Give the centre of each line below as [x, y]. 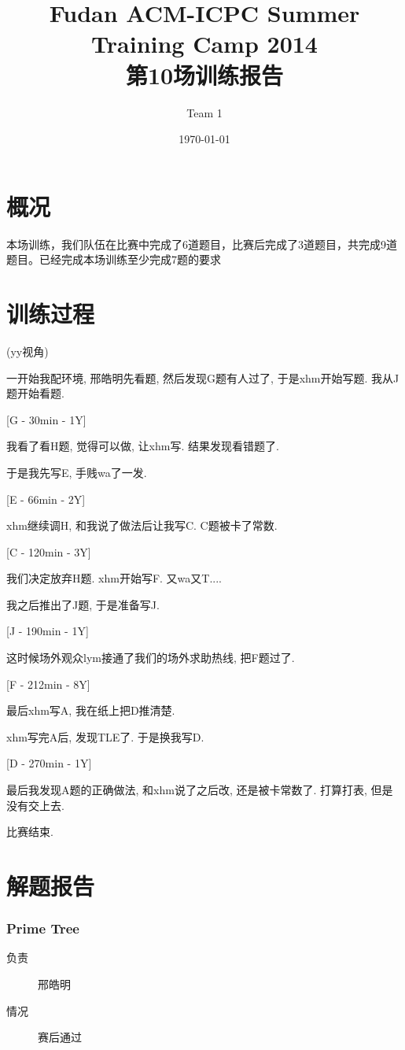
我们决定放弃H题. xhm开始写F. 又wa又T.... [114, 578]
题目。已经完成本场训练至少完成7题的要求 [114, 259]
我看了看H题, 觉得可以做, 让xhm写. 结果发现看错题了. [143, 446]
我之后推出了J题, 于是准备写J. [83, 604]
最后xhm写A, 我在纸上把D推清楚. [91, 710]
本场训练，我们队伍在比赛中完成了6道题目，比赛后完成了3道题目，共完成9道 [202, 244]
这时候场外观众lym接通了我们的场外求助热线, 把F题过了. [151, 658]
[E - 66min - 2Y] [46, 499]
